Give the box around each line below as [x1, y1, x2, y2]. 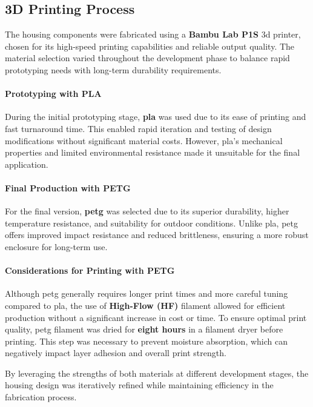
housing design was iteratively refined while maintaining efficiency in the [5, 379, 274, 391]
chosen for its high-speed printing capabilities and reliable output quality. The [5, 39, 295, 52]
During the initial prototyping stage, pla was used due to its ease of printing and [5, 110, 306, 123]
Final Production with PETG [5, 181, 131, 194]
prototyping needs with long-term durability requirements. [5, 63, 222, 76]
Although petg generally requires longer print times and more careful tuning [5, 287, 288, 300]
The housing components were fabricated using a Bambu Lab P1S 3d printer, [5, 28, 301, 41]
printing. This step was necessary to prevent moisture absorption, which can [5, 334, 288, 347]
